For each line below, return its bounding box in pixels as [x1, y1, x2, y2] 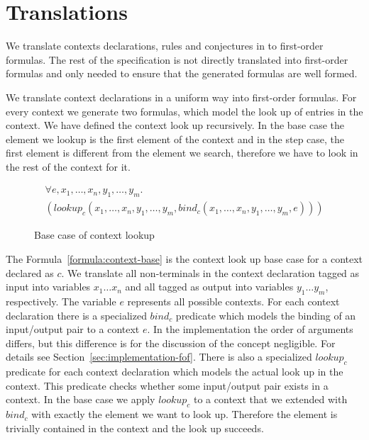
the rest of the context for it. [6, 159, 131, 174]
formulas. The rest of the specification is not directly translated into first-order [6, 52, 348, 67]
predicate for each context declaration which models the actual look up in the [6, 364, 343, 379]
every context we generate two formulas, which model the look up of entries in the [6, 103, 363, 118]
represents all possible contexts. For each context [127, 293, 340, 308]
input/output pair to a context [6, 322, 140, 337]
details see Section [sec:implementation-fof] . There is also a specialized [6, 349, 312, 364]
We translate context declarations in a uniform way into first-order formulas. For [6, 89, 357, 104]
